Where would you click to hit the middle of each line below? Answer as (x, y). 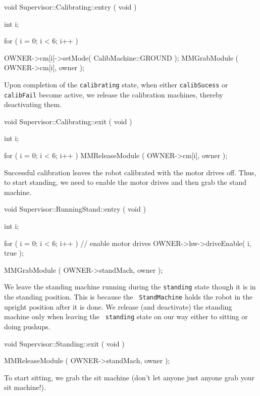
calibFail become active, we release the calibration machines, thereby (114, 94)
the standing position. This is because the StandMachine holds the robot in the (128, 297)
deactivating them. (33, 104)
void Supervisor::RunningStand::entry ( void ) (75, 209)
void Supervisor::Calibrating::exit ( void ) (68, 121)
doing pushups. (27, 326)
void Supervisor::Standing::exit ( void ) (64, 343)
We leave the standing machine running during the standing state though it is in (130, 287)
